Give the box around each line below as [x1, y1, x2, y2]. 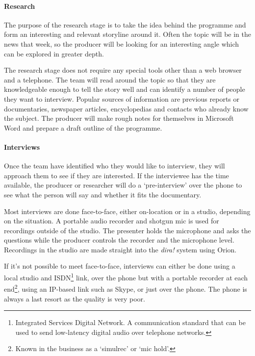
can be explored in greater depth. [4, 48, 104, 58]
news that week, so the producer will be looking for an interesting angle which [4, 38, 239, 49]
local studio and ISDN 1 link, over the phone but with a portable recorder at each [4, 271, 248, 282]
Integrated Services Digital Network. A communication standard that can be [15, 317, 246, 328]
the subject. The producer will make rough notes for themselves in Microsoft [4, 113, 234, 123]
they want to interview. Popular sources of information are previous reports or [4, 93, 239, 104]
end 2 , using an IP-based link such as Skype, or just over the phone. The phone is [4, 282, 247, 294]
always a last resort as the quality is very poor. [4, 293, 145, 303]
